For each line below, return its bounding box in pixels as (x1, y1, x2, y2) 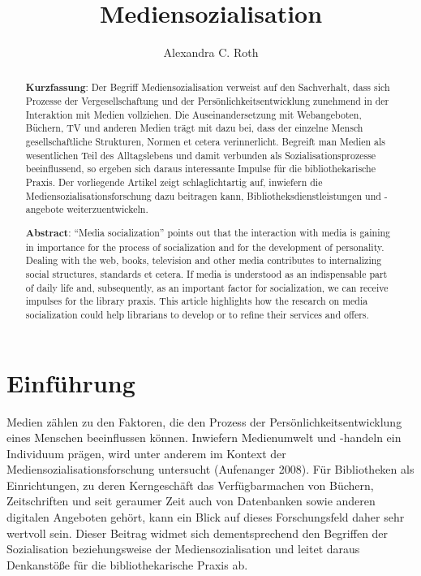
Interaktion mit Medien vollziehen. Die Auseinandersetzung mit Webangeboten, (25, 107, 362, 121)
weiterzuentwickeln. (67, 202, 148, 216)
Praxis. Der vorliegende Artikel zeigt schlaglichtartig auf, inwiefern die (25, 175, 323, 189)
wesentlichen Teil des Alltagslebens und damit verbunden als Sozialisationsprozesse (25, 148, 376, 162)
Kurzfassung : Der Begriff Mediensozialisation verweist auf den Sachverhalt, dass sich (25, 80, 390, 94)
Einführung (6, 366, 135, 399)
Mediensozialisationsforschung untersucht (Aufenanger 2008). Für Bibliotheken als (6, 461, 415, 478)
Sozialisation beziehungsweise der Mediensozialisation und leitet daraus (6, 540, 360, 557)
